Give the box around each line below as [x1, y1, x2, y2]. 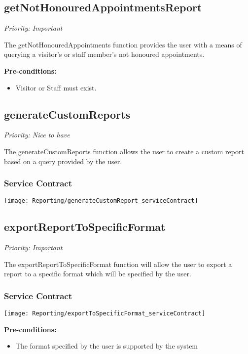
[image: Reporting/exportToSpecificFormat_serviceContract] [4, 310, 206, 317]
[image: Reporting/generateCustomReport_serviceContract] [4, 197, 198, 205]
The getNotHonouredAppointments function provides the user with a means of [4, 39, 242, 49]
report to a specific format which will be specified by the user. [4, 268, 191, 279]
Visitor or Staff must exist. [15, 82, 97, 92]
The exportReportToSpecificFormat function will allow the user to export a [4, 259, 232, 269]
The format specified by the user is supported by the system [15, 341, 198, 351]
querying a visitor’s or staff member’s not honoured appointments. [4, 49, 205, 59]
